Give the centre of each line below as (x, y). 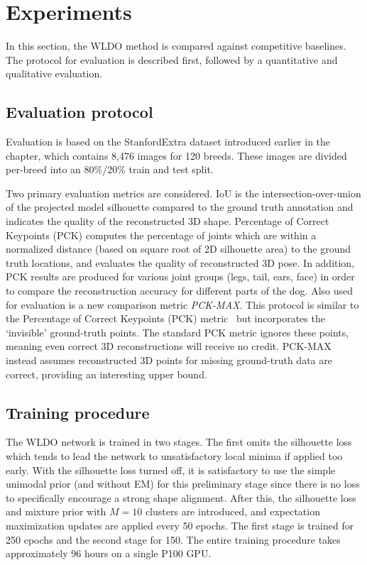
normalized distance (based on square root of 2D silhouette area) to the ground (179, 249)
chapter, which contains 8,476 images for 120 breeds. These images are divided (176, 155)
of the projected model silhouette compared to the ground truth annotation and (180, 207)
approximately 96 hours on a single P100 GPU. (109, 553)
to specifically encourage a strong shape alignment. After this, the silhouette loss (181, 497)
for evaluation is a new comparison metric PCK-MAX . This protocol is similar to (182, 304)
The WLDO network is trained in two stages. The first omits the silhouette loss (179, 442)
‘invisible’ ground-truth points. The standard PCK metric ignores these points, (177, 332)
